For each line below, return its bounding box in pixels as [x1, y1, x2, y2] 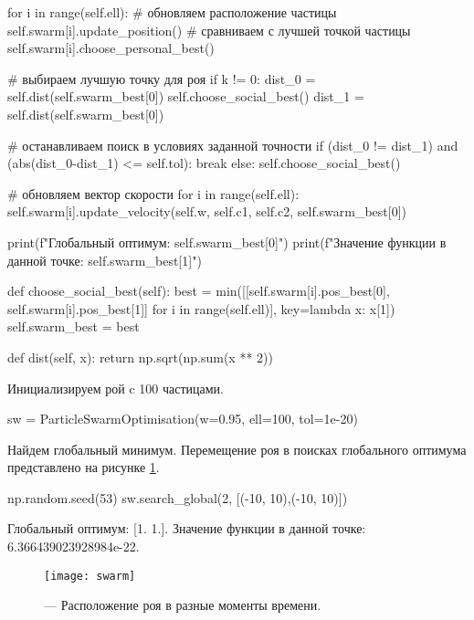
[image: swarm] [44, 569, 136, 583]
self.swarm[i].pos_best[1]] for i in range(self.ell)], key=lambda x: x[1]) [7, 299, 395, 318]
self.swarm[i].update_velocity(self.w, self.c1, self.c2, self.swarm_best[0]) [7, 202, 407, 221]
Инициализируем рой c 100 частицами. [7, 378, 225, 397]
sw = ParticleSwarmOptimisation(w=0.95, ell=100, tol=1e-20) [7, 409, 358, 428]
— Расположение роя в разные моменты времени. [44, 595, 321, 615]
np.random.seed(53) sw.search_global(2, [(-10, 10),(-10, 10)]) [7, 488, 348, 507]
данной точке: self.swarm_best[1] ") [7, 250, 202, 269]
